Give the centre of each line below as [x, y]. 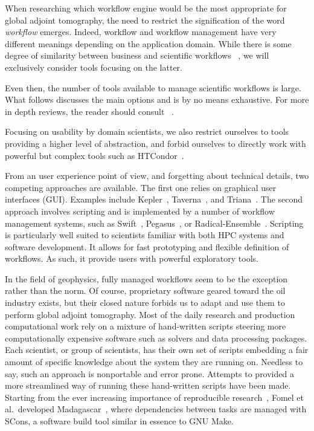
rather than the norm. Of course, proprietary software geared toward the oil [145, 290]
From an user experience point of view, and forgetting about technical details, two [157, 176]
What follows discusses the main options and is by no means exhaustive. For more [157, 99]
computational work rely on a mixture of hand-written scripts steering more [146, 326]
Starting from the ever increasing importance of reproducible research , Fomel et [154, 397]
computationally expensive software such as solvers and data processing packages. [156, 338]
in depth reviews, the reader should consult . [89, 111]
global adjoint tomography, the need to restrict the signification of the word [145, 20]
